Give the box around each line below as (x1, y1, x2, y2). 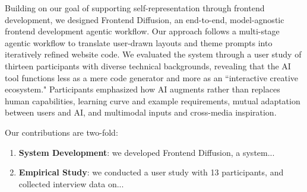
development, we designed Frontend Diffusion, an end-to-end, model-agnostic (5, 13, 284, 25)
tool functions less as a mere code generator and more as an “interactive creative (5, 71, 299, 84)
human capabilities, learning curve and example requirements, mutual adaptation (5, 94, 300, 107)
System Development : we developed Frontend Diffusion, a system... (18, 146, 275, 158)
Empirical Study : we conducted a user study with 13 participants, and (18, 166, 284, 178)
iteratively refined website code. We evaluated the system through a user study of (5, 48, 302, 60)
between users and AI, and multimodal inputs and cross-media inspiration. (5, 106, 277, 119)
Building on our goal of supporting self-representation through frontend (5, 2, 265, 14)
